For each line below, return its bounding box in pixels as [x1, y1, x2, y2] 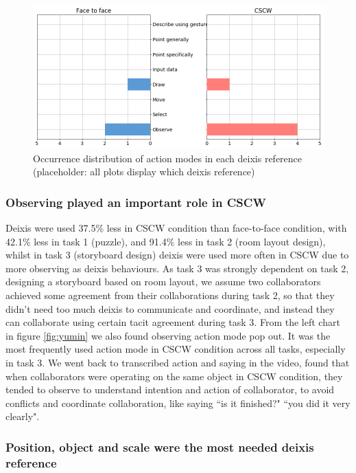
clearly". [5, 409, 40, 423]
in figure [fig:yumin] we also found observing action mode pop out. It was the [5, 328, 331, 342]
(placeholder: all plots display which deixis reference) [33, 164, 255, 179]
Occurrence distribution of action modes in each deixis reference [33, 151, 302, 165]
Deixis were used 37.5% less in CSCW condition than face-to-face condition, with [5, 221, 347, 234]
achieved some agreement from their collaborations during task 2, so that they [5, 287, 335, 302]
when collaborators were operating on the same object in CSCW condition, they [5, 368, 343, 383]
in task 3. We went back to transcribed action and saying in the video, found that [5, 355, 350, 369]
